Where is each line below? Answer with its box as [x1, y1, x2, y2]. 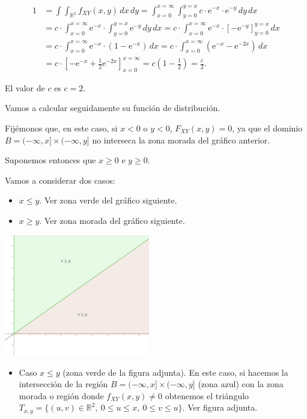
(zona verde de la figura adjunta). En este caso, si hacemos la [62, 366, 288, 378]
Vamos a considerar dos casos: [5, 173, 115, 186]
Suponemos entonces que [5, 154, 96, 166]
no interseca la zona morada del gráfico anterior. [92, 133, 270, 146]
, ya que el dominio [232, 122, 303, 134]
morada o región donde [19, 389, 104, 402]
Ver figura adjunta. [187, 401, 258, 414]
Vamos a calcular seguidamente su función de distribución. [5, 101, 220, 114]
